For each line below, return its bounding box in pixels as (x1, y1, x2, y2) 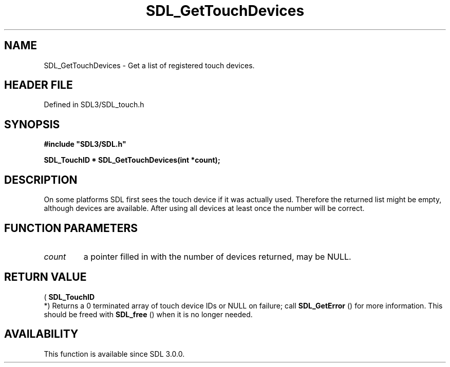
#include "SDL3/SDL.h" (44, 140, 126, 149)
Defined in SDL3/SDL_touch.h (44, 100, 144, 109)
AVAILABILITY (4, 327, 79, 341)
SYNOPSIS (4, 118, 60, 131)
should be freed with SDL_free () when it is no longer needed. (44, 310, 253, 319)
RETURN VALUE (4, 271, 87, 284)
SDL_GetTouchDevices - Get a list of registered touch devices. (44, 61, 255, 70)
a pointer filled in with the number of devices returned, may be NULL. (83, 251, 351, 262)
